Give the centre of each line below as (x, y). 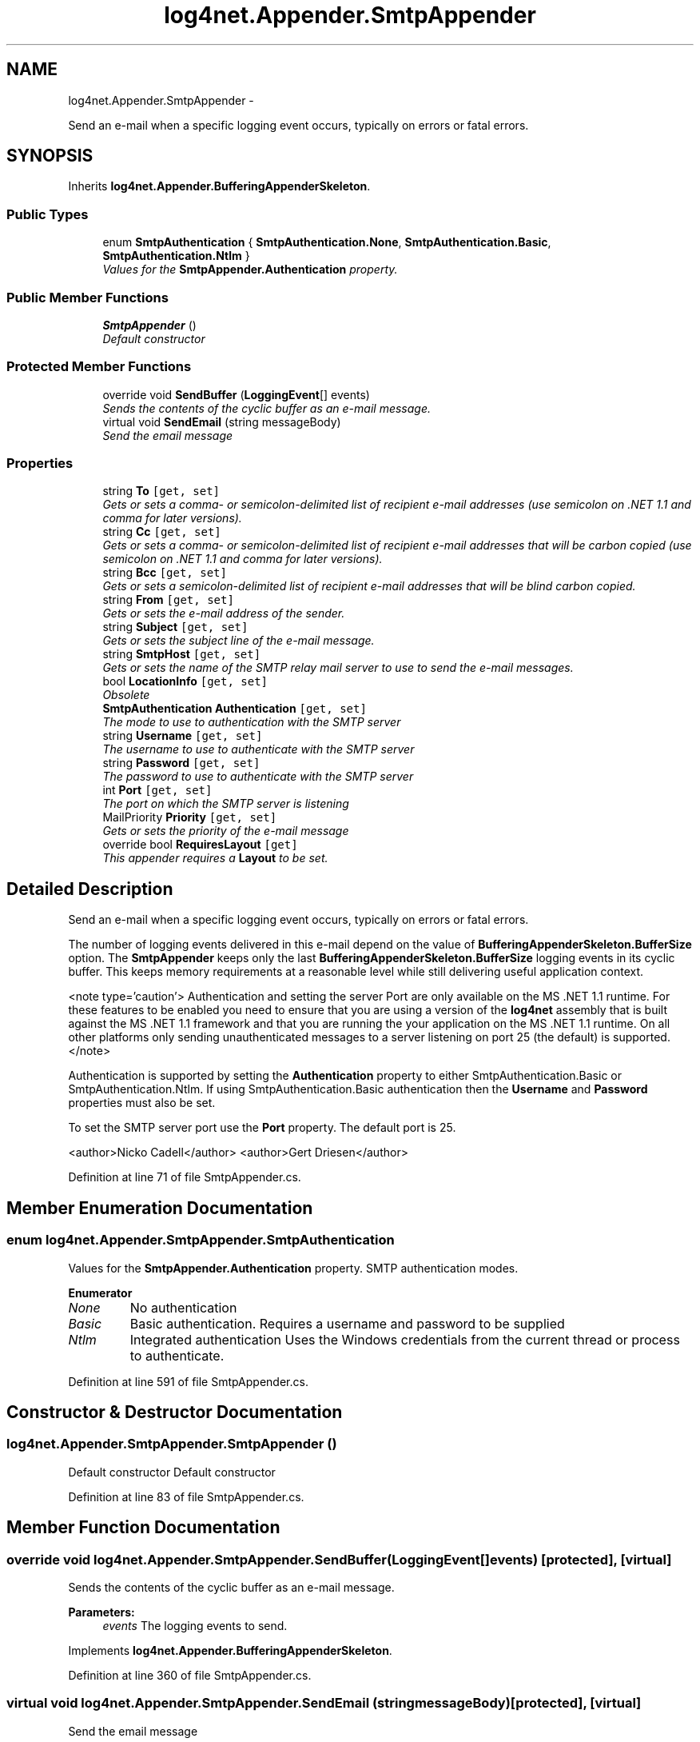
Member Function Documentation (143, 1528)
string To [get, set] (161, 491)
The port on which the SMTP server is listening (226, 804)
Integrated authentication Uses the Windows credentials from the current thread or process (405, 1339)
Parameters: (101, 1612)
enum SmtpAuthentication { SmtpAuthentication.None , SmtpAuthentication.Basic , (327, 242)
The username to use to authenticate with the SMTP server (259, 749)
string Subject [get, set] (175, 627)
